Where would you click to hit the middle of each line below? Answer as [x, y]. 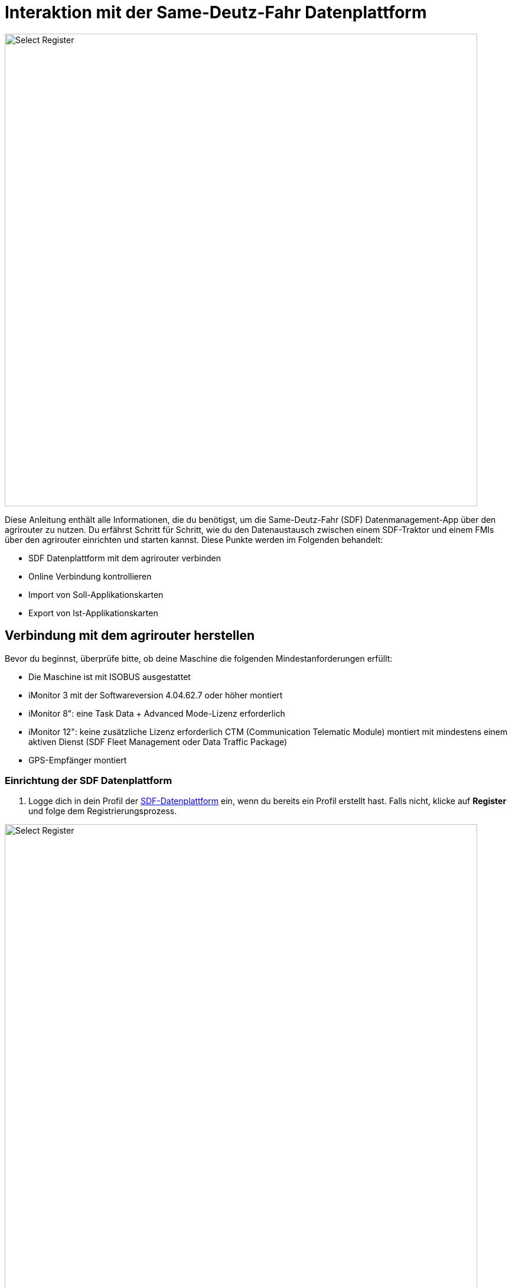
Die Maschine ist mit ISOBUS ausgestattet [110, 676]
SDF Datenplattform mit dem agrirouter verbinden [125, 558]
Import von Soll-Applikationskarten [96, 594]
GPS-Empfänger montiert [78, 760]
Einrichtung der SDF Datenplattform [89, 780]
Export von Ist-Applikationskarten [93, 613]
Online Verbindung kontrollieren [90, 576]
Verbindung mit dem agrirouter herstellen [130, 636]
